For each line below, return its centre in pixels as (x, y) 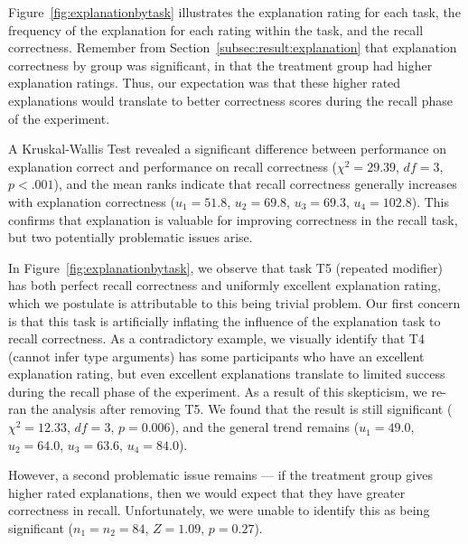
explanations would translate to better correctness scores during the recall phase (230, 100)
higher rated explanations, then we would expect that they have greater (207, 492)
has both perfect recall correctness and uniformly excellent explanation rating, (225, 285)
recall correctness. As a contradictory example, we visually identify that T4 (216, 338)
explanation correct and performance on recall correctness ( (173, 166)
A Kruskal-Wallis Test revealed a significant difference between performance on (228, 149)
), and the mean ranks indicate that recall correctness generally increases (255, 184)
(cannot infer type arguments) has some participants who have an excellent (216, 356)
